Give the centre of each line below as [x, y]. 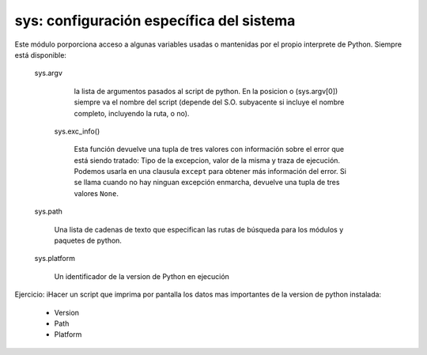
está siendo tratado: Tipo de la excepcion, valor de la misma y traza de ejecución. [207, 160]
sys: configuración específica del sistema [155, 21]
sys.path [49, 211]
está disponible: [41, 55]
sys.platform [55, 259]
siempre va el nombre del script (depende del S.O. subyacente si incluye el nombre [209, 102]
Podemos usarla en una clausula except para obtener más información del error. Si [210, 172]
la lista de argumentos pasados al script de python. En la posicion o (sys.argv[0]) [206, 91]
